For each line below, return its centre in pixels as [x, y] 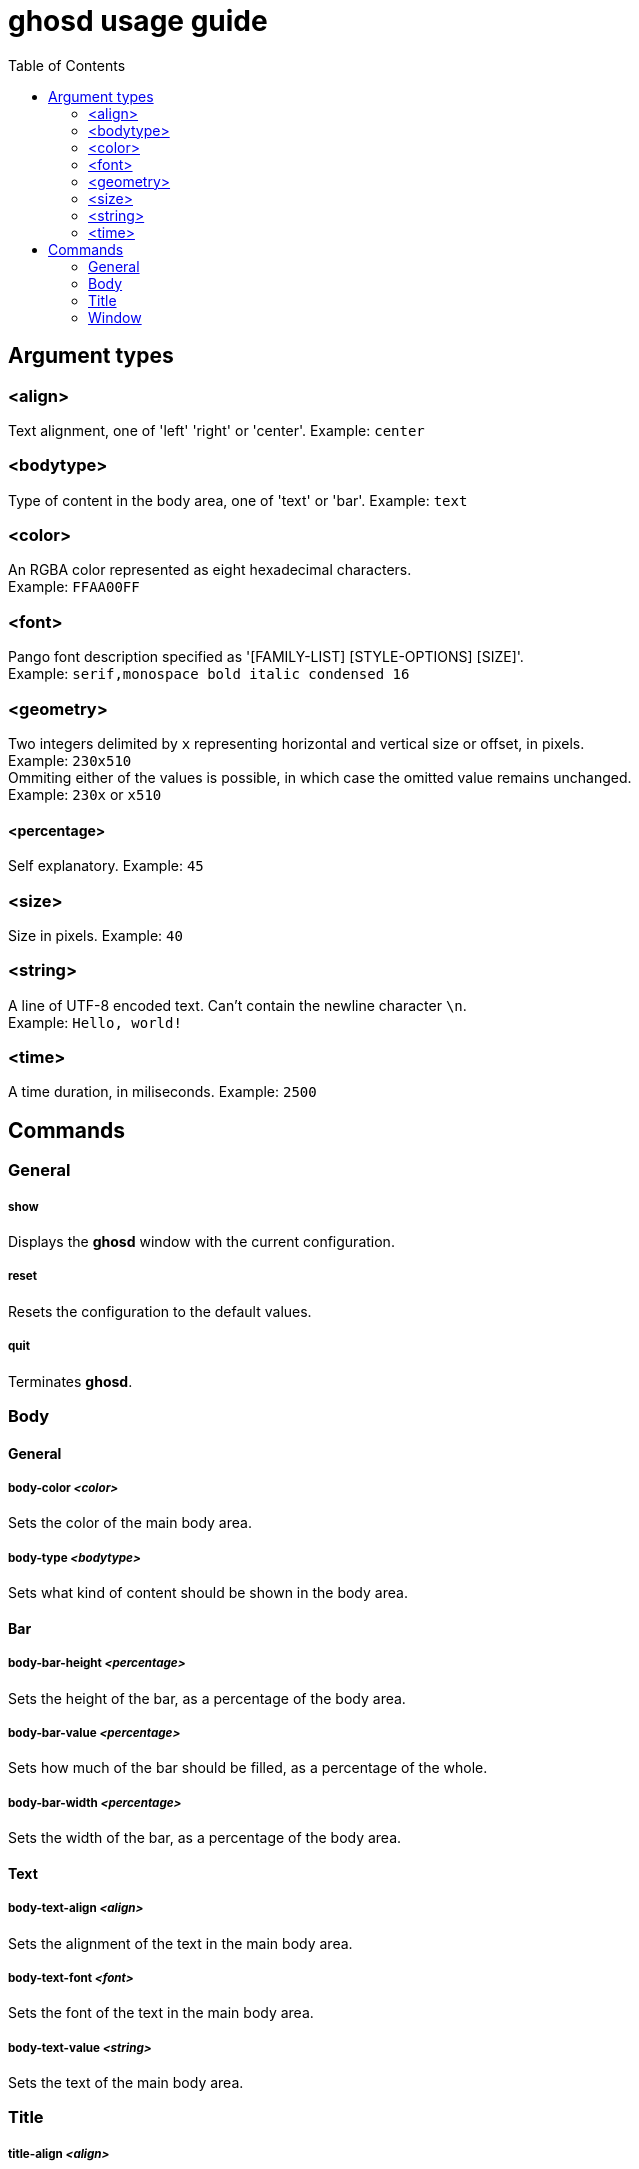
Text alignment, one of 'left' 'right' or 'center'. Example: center [216, 430]
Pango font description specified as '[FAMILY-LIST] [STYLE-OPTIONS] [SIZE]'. [266, 657]
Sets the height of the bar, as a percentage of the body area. [207, 1698]
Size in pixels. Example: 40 [95, 935]
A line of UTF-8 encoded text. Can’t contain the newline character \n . [237, 1005]
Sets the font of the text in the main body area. [161, 2013]
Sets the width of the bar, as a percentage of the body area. [205, 1838]
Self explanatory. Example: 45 [106, 866]
